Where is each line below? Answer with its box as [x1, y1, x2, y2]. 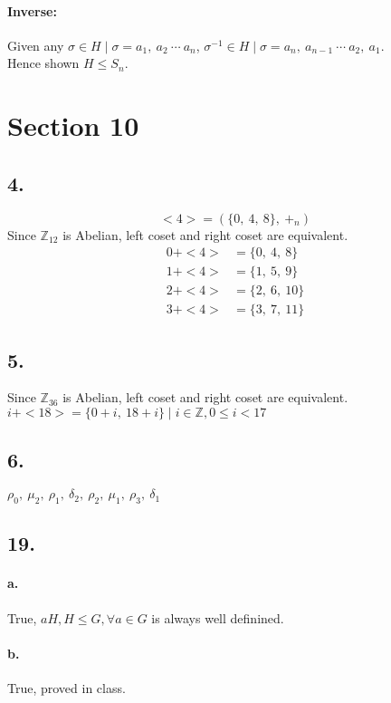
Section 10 [7, 107, 139, 144]
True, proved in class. [7, 679, 126, 698]
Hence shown [7, 53, 80, 72]
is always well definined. [151, 608, 284, 627]
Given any [7, 35, 64, 54]
